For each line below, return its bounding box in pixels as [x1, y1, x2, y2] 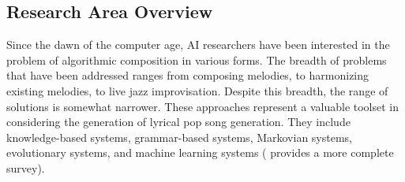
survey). [6, 159, 45, 176]
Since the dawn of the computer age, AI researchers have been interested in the [6, 36, 390, 53]
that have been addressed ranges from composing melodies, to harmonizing [6, 67, 369, 84]
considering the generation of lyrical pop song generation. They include [6, 113, 351, 130]
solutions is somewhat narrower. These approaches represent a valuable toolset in [6, 98, 399, 114]
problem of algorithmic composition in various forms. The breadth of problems [6, 51, 387, 68]
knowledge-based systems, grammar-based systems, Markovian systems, [6, 128, 353, 145]
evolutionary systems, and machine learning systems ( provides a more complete [6, 144, 394, 161]
